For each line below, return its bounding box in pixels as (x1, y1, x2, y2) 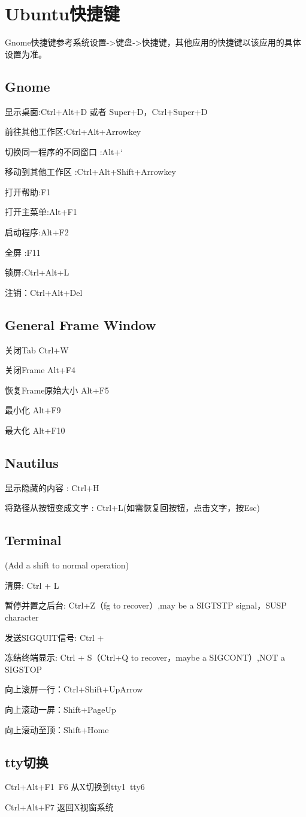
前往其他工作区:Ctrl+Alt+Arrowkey (5, 125, 141, 138)
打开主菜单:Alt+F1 (5, 205, 77, 218)
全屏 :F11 (5, 246, 41, 258)
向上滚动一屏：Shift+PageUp (5, 703, 116, 715)
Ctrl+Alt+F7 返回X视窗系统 (5, 800, 114, 813)
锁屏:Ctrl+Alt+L (5, 266, 69, 279)
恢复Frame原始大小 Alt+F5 (5, 383, 109, 396)
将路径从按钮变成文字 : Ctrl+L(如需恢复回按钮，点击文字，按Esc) (5, 501, 260, 514)
